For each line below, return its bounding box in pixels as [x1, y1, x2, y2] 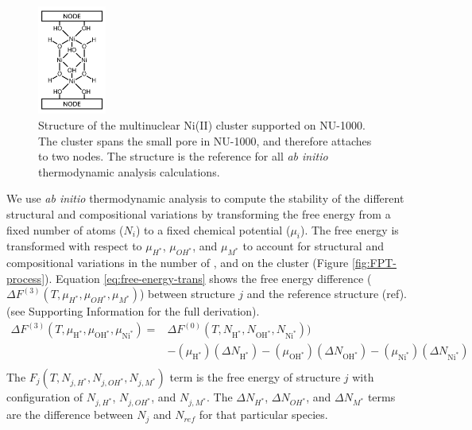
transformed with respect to [6, 238, 142, 254]
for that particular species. [199, 406, 328, 423]
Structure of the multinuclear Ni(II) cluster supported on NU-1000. [38, 117, 366, 134]
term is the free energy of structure [169, 368, 341, 385]
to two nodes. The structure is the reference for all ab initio [38, 148, 328, 165]
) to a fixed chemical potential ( [135, 221, 291, 238]
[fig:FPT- [352, 254, 397, 271]
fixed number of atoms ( [6, 221, 124, 238]
